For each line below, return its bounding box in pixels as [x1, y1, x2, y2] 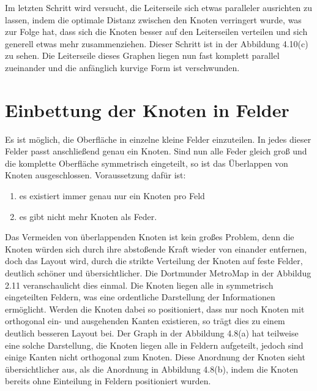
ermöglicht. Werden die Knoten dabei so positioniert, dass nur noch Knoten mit [5, 302, 305, 315]
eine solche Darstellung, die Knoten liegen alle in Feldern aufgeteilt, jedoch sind [5, 338, 304, 351]
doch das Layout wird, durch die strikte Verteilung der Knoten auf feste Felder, [5, 254, 303, 267]
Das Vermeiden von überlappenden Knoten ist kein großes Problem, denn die [5, 230, 294, 243]
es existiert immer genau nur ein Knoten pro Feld [19, 189, 205, 202]
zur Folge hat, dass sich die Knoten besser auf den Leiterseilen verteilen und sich [5, 25, 308, 38]
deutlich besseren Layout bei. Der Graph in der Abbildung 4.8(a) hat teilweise [5, 327, 299, 339]
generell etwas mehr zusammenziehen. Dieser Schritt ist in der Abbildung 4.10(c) [5, 37, 308, 50]
